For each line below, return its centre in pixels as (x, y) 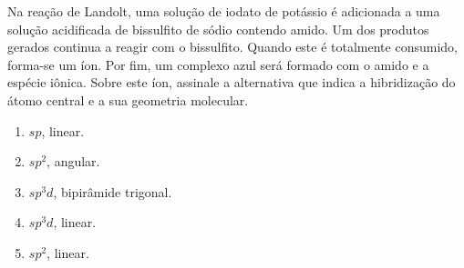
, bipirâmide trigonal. (113, 191)
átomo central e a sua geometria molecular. (128, 99)
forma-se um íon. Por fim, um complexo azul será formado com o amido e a (218, 64)
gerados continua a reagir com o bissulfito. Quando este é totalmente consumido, (232, 47)
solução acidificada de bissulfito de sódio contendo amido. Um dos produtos (218, 29)
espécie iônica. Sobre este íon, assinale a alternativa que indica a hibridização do (232, 82)
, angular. (73, 161)
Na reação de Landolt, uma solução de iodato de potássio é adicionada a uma (224, 11)
